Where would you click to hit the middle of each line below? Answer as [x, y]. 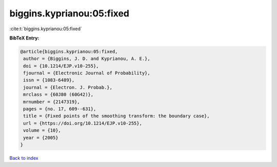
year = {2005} [41, 138]
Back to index [24, 158]
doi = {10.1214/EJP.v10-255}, [61, 66]
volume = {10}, [42, 130]
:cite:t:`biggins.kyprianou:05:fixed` [46, 29]
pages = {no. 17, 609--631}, [60, 109]
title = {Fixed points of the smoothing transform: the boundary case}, [116, 116]
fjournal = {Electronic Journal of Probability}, [87, 73]
